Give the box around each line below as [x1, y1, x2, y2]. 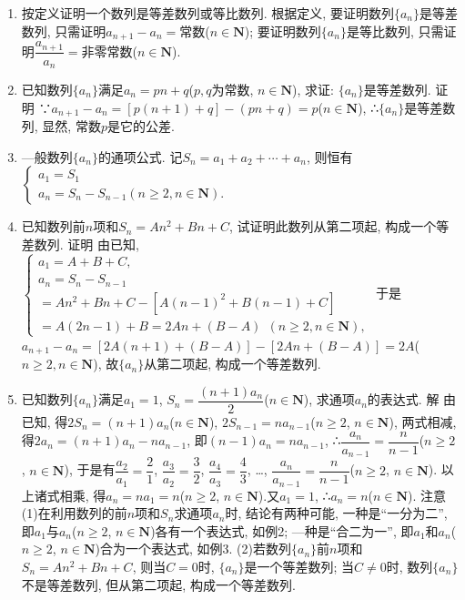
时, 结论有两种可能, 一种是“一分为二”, [225, 503, 448, 523]
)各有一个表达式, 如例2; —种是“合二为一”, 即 [150, 521, 414, 540]
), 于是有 [64, 460, 116, 479]
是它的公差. [106, 117, 175, 136]
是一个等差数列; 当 [244, 557, 355, 576]
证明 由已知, [67, 234, 139, 253]
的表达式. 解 [367, 390, 440, 409]
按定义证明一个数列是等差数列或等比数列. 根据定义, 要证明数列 [21, 4, 394, 22]
